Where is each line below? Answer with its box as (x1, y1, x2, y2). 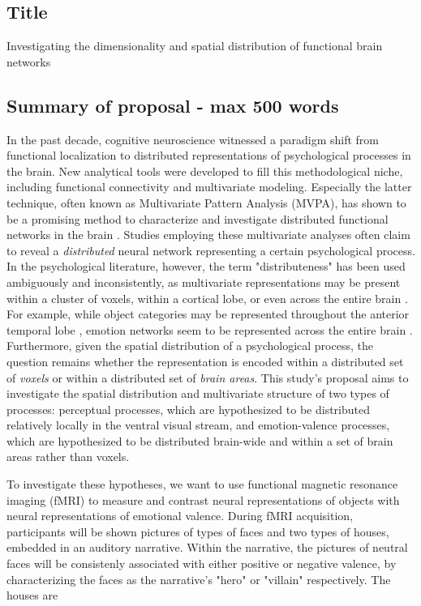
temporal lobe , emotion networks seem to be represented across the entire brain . (6, 321, 413, 338)
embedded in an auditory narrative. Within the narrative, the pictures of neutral (6, 539, 408, 556)
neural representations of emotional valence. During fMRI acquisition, (6, 507, 354, 524)
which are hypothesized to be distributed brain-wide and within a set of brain (6, 432, 393, 449)
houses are (6, 587, 58, 604)
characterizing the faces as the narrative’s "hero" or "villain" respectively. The (6, 570, 391, 587)
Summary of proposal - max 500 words (6, 92, 339, 117)
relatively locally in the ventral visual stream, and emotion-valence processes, (6, 416, 390, 433)
